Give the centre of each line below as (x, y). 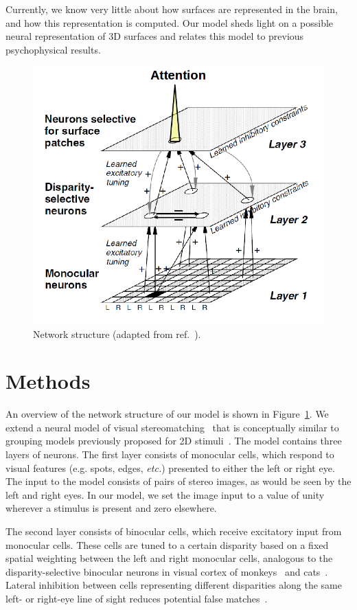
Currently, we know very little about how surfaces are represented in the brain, (172, 9)
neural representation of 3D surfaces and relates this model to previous (155, 36)
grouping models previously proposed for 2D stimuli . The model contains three (174, 441)
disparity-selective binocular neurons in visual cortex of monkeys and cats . (167, 571)
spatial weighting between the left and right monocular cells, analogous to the (169, 558)
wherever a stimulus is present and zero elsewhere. (111, 508)
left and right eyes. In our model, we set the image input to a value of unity (165, 494)
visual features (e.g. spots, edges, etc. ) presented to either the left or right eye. (170, 467)
